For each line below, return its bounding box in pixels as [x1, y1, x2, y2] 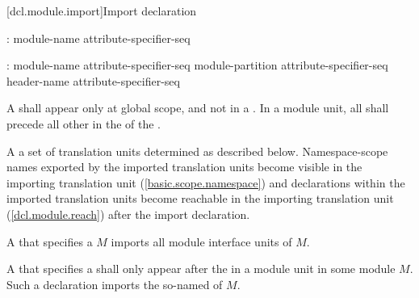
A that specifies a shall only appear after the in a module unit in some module [6, 260, 396, 277]
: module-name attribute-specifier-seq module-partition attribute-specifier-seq [6, 57, 388, 73]
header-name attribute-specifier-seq [6, 72, 180, 89]
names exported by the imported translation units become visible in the [6, 158, 362, 175]
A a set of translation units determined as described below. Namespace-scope [6, 142, 388, 159]
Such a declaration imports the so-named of [6, 275, 223, 292]
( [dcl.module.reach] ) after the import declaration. [6, 205, 250, 222]
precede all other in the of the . [6, 115, 161, 132]
